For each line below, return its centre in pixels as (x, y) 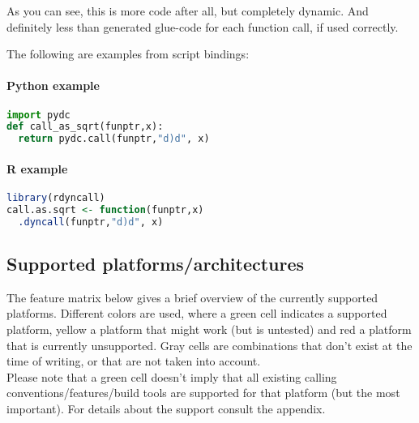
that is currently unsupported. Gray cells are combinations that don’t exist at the (209, 345)
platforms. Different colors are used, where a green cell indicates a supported (197, 313)
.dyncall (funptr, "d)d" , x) (91, 222)
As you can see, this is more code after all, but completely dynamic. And (188, 11)
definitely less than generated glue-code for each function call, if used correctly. (203, 26)
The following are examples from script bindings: (128, 54)
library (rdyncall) (56, 198)
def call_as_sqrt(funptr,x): (85, 127)
